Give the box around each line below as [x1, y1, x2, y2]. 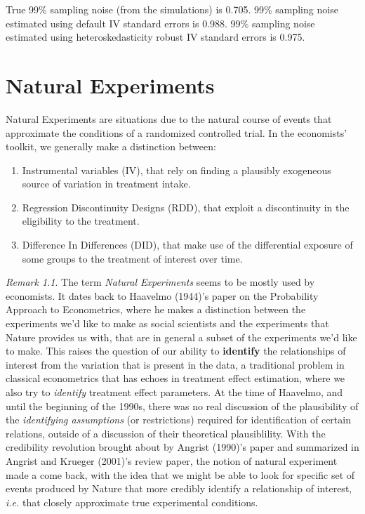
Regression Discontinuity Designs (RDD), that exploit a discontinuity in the [22, 199, 350, 214]
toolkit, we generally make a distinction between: [6, 139, 216, 154]
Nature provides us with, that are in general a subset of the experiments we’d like [6, 329, 357, 344]
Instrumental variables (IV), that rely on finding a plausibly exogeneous [22, 162, 331, 177]
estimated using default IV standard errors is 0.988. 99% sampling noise [6, 15, 315, 30]
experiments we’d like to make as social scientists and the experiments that [6, 316, 329, 331]
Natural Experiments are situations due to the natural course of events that [6, 111, 332, 126]
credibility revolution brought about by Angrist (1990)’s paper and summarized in [6, 440, 359, 454]
